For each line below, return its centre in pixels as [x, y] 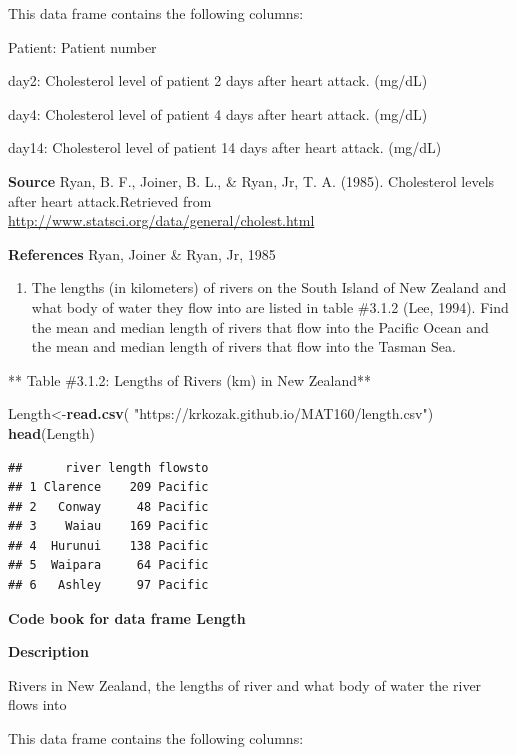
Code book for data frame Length [127, 617]
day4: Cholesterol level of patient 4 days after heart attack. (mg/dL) [218, 113]
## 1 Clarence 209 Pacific [108, 487]
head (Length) [51, 432]
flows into [37, 704]
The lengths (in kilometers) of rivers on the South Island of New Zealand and [269, 287]
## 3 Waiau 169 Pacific [108, 526]
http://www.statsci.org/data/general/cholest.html [161, 220]
